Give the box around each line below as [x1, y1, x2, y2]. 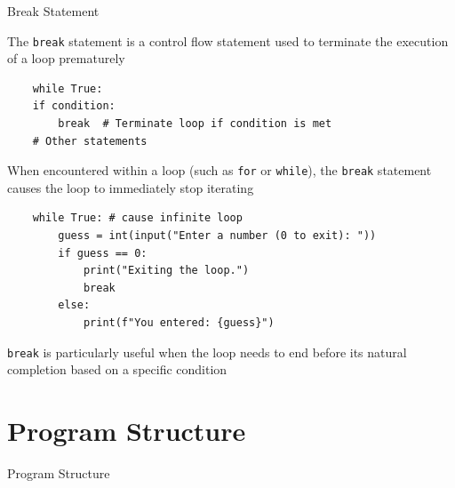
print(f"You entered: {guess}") [83, 316, 275, 330]
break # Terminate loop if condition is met [58, 117, 332, 131]
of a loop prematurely [7, 49, 125, 68]
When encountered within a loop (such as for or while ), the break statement [7, 161, 432, 180]
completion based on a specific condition [7, 360, 227, 379]
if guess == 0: [58, 246, 148, 260]
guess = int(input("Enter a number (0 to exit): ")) [58, 229, 377, 243]
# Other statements [32, 134, 148, 148]
